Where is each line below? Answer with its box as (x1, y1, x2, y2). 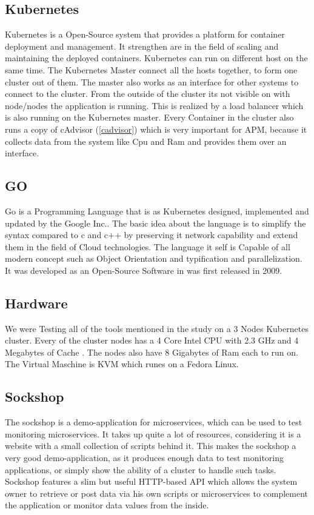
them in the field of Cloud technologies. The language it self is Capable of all (5, 240, 290, 253)
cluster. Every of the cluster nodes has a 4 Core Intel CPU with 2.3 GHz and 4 (5, 334, 299, 347)
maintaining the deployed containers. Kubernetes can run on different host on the (5, 51, 308, 64)
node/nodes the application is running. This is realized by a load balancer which (5, 99, 304, 111)
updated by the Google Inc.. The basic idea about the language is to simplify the (5, 216, 306, 229)
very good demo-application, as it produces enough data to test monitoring (5, 451, 284, 464)
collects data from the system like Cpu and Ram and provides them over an (5, 135, 287, 147)
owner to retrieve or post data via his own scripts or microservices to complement (5, 487, 309, 499)
